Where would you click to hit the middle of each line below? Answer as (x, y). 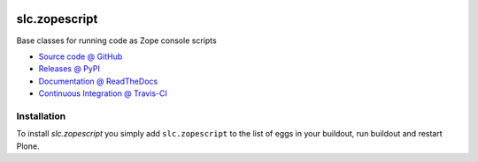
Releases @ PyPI (69, 69)
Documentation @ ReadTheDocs (98, 81)
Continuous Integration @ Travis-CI (103, 93)
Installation (41, 116)
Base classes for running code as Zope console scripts (116, 40)
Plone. (28, 146)
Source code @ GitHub (81, 56)
